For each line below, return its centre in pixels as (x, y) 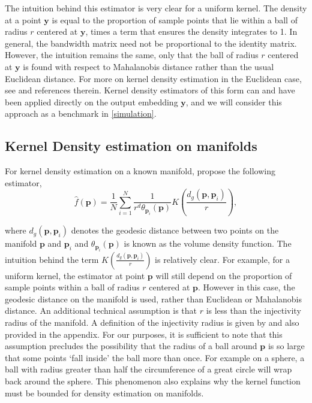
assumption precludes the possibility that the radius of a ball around (131, 346)
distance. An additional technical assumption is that (101, 310)
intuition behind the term (52, 259)
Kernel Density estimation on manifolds (131, 146)
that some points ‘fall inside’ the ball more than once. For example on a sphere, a (155, 357)
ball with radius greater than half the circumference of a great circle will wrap (148, 369)
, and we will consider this (234, 101)
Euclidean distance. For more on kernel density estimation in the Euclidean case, (153, 78)
